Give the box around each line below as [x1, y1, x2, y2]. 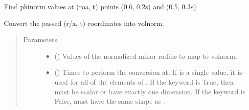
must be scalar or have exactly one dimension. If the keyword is [54, 86, 246, 96]
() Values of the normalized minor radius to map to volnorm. [54, 50, 237, 61]
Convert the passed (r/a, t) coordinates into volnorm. [4, 18, 164, 28]
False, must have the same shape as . [54, 96, 165, 106]
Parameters [23, 34, 57, 44]
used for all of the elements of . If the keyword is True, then [54, 76, 234, 87]
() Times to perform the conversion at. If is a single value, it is [54, 67, 242, 77]
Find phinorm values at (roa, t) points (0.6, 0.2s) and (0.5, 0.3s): [4, 1, 198, 11]
